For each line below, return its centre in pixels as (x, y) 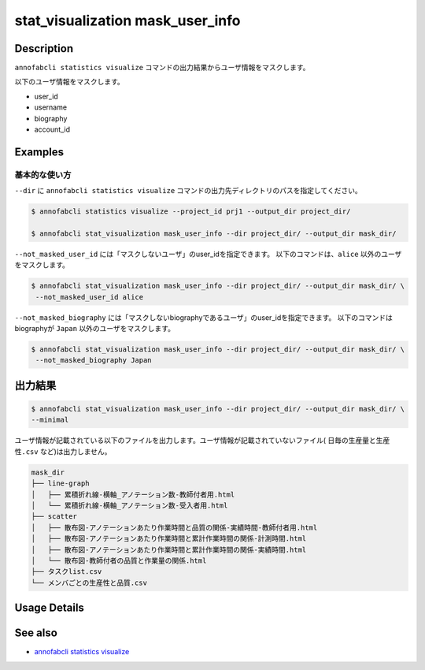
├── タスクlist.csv (67, 572)
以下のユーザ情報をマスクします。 (70, 82)
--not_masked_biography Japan (94, 360)
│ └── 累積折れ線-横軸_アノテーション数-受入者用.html (129, 505)
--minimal (50, 420)
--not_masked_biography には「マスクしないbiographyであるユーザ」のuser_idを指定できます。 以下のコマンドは (203, 317)
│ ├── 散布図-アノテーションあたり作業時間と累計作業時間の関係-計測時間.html (169, 539)
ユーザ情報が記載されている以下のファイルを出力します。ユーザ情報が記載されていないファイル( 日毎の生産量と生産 (202, 441)
